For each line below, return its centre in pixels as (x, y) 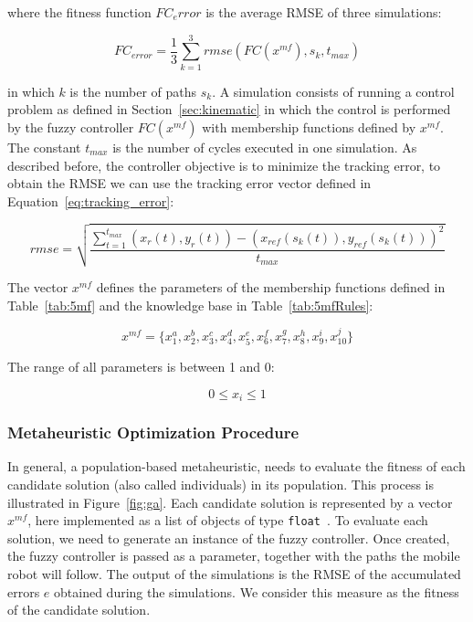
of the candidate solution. (79, 610)
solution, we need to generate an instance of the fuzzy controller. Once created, (229, 538)
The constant (44, 147)
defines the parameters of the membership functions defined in (271, 286)
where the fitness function (79, 12)
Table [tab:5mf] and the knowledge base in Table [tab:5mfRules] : (190, 305)
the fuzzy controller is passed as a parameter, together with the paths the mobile (234, 556)
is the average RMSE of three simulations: (324, 12)
